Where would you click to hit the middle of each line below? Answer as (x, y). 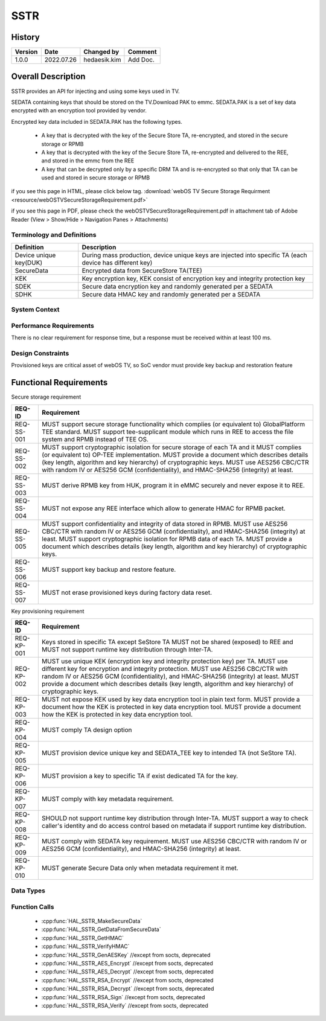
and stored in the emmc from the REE (88, 161)
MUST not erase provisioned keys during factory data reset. (127, 592)
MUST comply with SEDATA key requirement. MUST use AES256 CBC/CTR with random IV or (174, 841)
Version (26, 52)
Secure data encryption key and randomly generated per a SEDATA (177, 286)
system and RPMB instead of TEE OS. (95, 439)
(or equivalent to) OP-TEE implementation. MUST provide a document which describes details (175, 455)
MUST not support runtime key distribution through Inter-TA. (127, 649)
